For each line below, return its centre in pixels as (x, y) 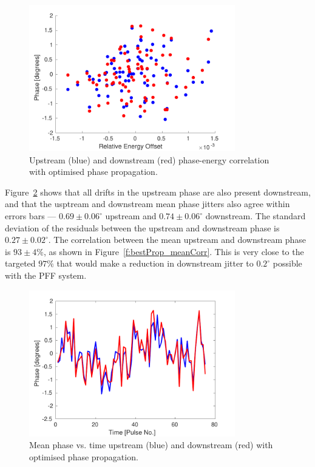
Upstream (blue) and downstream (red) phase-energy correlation (149, 159)
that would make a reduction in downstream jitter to (155, 263)
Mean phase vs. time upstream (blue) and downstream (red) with (151, 445)
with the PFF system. (46, 275)
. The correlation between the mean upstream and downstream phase (177, 240)
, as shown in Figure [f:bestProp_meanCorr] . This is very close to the (174, 251)
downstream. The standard (256, 216)
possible (287, 263)
